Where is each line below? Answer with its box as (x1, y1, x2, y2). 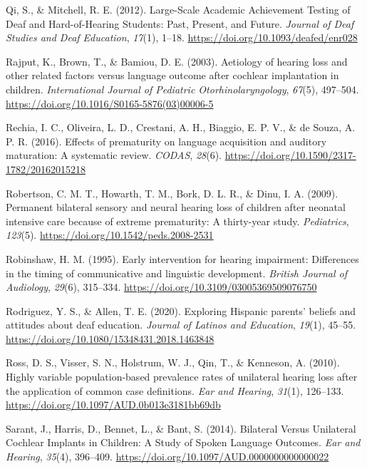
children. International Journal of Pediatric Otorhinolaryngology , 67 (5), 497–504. (6, 81, 359, 96)
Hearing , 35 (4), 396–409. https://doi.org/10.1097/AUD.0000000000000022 (6, 449, 329, 464)
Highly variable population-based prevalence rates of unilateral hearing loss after (6, 369, 358, 384)
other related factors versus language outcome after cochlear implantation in (6, 68, 339, 83)
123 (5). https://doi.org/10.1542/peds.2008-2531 (6, 227, 214, 242)
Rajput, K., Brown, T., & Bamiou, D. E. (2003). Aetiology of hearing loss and (6, 53, 348, 68)
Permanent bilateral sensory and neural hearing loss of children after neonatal (6, 200, 346, 215)
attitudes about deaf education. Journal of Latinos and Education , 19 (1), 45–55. (6, 317, 356, 332)
